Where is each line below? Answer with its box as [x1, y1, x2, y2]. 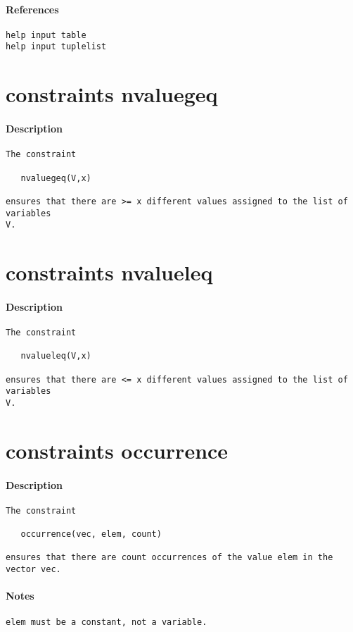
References [6, 1, 59, 16]
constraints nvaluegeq [6, 80, 218, 109]
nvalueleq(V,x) [20, 351, 91, 361]
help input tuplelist [6, 42, 107, 52]
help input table [6, 30, 86, 40]
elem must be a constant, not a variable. [6, 616, 207, 627]
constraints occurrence [6, 435, 229, 464]
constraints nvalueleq [6, 258, 213, 287]
